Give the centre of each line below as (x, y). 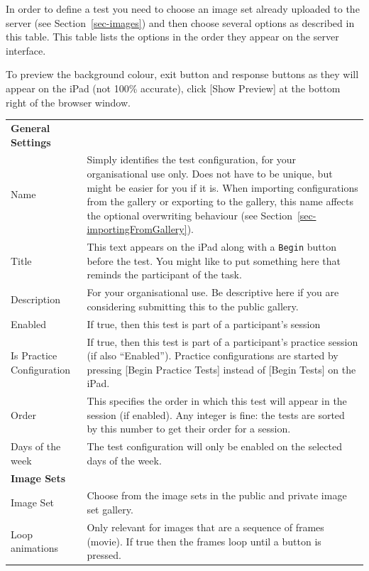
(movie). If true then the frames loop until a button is (204, 541)
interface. (26, 50)
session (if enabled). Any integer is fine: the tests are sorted (216, 414)
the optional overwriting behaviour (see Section (189, 215)
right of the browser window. (68, 102)
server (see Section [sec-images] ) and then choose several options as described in (180, 22)
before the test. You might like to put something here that (214, 260)
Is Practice (34, 355)
